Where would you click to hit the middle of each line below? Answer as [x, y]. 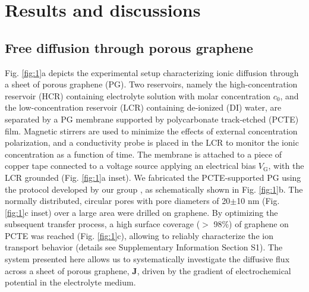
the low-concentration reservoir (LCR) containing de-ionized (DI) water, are [143, 107]
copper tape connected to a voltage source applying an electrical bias [130, 166]
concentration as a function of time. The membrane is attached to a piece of [144, 154]
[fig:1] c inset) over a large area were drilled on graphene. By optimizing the [141, 212]
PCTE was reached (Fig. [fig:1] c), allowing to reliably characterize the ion [139, 235]
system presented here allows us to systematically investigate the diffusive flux [147, 259]
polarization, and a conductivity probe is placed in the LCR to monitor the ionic [152, 142]
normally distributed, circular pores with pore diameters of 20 [118, 201]
